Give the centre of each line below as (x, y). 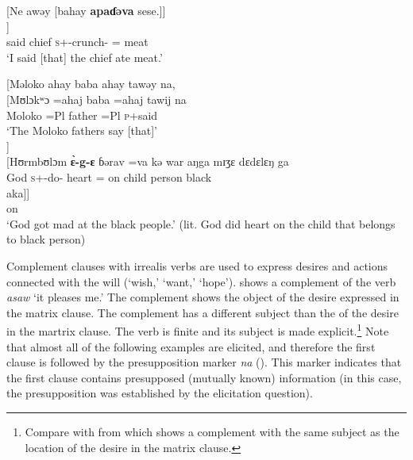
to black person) (46, 239)
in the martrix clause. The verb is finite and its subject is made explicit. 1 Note (198, 330)
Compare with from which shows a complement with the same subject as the (212, 431)
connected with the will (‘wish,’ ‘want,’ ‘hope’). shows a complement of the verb (201, 281)
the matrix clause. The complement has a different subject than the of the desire (203, 312)
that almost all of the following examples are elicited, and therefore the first (191, 346)
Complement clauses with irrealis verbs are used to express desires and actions (197, 265)
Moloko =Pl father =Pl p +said (82, 115)
